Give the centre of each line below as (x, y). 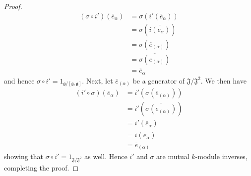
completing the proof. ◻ (41, 168)
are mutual (173, 156)
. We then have (223, 80)
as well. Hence (106, 156)
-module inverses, (221, 156)
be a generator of (158, 80)
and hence (19, 80)
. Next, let (97, 80)
